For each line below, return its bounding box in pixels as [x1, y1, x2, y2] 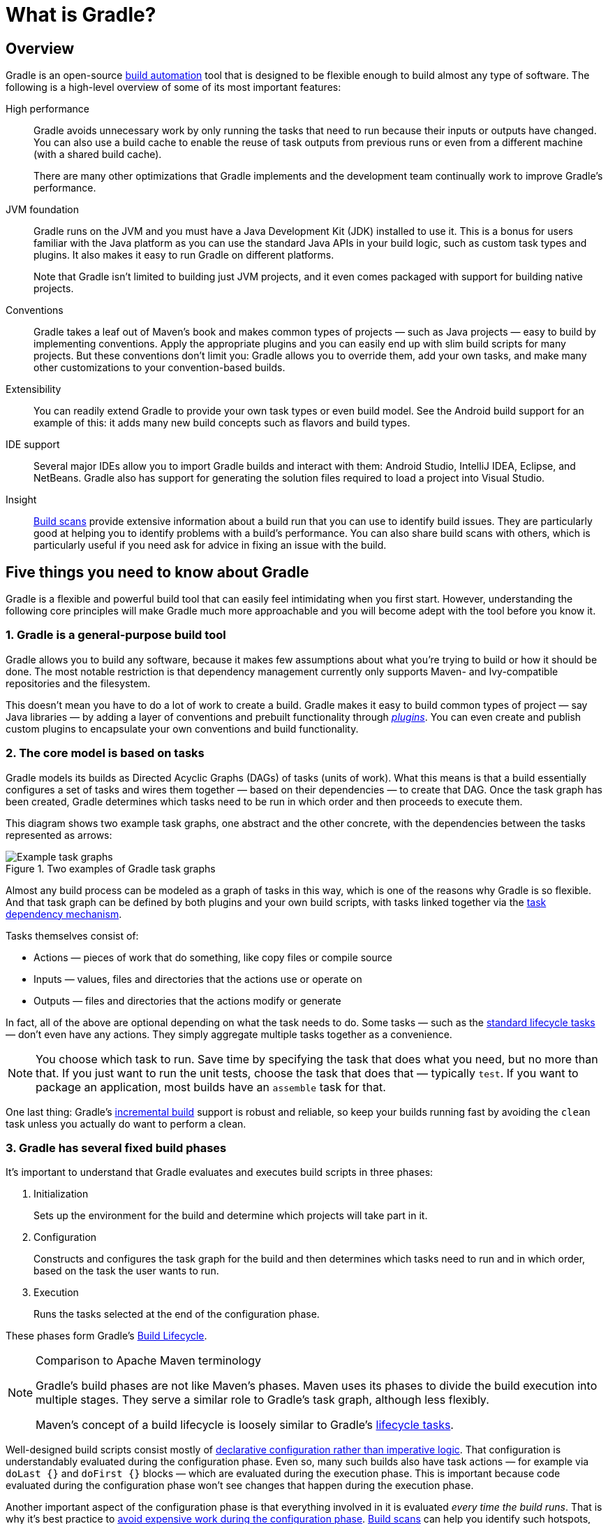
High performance [6, 103, 90, 115]
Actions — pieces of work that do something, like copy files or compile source [34, 951, 392, 963]
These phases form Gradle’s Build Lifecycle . [6, 1330, 207, 1342]
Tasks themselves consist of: [6, 929, 139, 942]
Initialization [34, 1188, 89, 1200]
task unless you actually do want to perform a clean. [6, 1117, 246, 1130]
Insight [6, 494, 37, 506]
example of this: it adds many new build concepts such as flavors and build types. [34, 417, 410, 429]
